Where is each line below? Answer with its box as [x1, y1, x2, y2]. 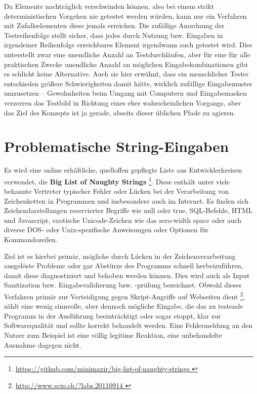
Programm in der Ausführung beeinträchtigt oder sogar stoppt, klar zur [4, 310, 221, 321]
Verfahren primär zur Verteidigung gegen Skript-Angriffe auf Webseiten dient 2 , [4, 290, 245, 301]
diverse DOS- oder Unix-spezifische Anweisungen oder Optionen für [4, 224, 209, 235]
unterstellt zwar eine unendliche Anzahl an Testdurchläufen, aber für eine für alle [4, 49, 251, 59]
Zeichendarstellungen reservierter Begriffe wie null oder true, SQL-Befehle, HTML [4, 205, 253, 215]
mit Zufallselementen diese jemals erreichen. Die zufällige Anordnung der [4, 20, 225, 31]
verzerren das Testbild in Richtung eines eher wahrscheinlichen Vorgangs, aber [4, 97, 241, 107]
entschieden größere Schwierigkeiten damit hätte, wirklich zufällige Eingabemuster [4, 78, 253, 88]
